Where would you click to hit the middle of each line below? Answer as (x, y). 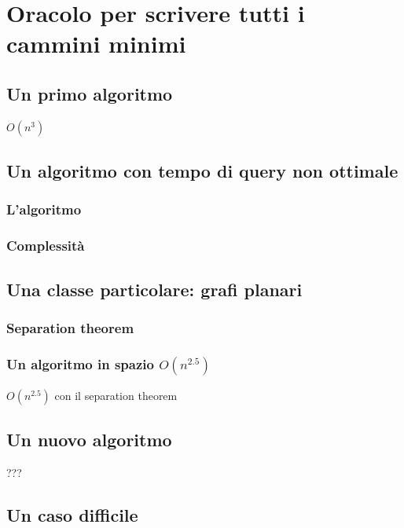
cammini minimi (96, 44)
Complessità (46, 246)
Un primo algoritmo (90, 93)
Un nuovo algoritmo (89, 440)
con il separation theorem (116, 396)
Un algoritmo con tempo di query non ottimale (202, 171)
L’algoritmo (44, 209)
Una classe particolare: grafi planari (154, 289)
